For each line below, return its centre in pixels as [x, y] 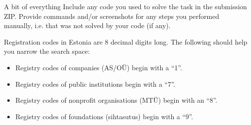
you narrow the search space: [47, 51]
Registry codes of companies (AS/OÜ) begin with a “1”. [99, 67]
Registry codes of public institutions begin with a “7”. [95, 84]
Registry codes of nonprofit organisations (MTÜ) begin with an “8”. [116, 100]
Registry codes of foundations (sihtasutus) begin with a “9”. [104, 116]
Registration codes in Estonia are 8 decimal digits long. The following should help [126, 41]
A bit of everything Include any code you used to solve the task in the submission [125, 6]
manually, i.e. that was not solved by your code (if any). [87, 25]
